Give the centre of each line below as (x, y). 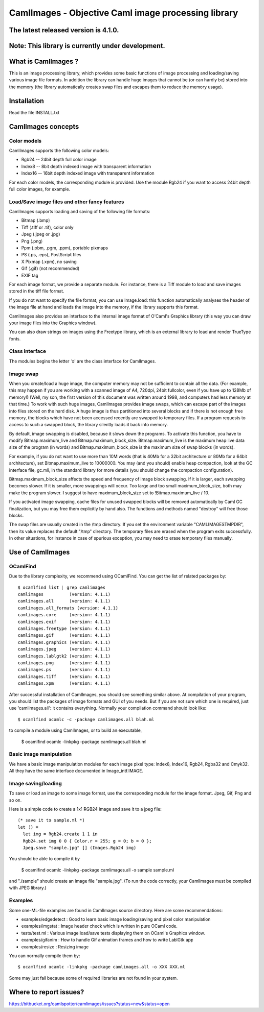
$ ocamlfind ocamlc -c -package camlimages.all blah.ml (86, 719)
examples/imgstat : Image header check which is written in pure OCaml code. (99, 926)
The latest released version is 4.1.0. (64, 30)
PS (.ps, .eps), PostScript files (51, 255)
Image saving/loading (35, 783)
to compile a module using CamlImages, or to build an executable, (76, 730)
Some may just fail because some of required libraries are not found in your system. (93, 978)
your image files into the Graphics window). (53, 323)
